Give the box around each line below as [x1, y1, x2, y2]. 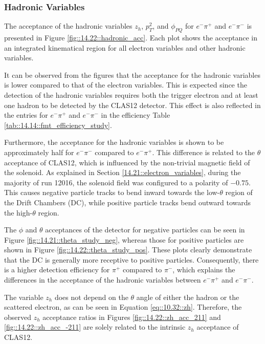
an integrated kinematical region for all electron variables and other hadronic [4, 42, 246, 53]
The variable [4, 291, 43, 302]
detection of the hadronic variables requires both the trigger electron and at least [4, 89, 258, 100]
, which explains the [172, 264, 235, 275]
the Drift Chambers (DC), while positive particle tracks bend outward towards [4, 197, 251, 207]
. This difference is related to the [152, 146, 255, 157]
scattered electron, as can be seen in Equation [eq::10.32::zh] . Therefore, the [4, 302, 242, 312]
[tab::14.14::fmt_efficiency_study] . [4, 119, 112, 130]
